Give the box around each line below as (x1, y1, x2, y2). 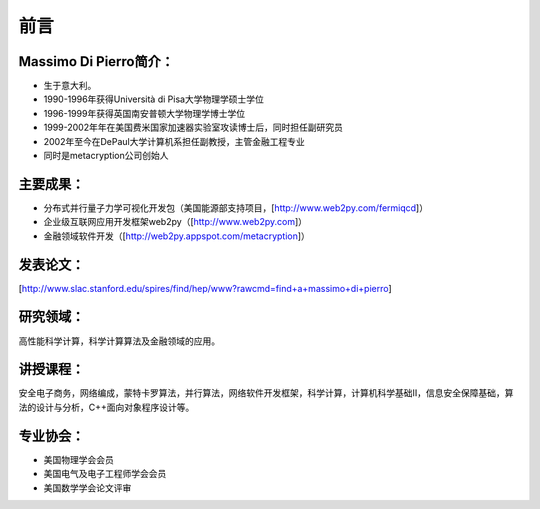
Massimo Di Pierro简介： (18, 53, 175, 70)
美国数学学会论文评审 (43, 481, 132, 494)
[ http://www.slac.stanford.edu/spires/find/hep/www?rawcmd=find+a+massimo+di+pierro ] (18, 282, 392, 294)
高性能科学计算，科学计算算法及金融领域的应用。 (18, 335, 220, 347)
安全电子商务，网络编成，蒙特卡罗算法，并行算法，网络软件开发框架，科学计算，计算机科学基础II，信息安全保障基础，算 (18, 387, 514, 399)
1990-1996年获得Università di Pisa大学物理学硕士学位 (43, 93, 264, 105)
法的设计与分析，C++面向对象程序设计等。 (18, 401, 195, 413)
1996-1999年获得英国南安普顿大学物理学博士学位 (43, 107, 245, 119)
